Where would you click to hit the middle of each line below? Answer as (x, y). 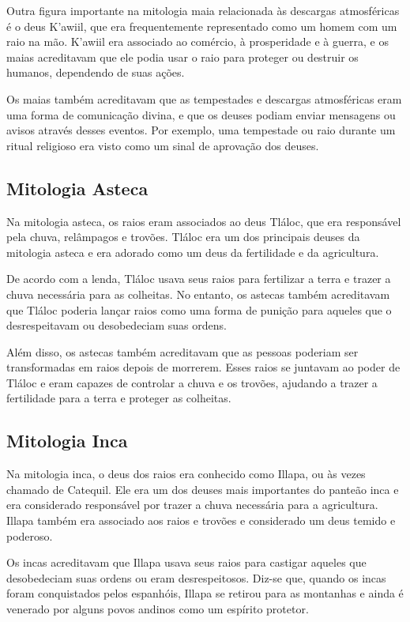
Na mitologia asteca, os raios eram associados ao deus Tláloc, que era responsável (204, 221)
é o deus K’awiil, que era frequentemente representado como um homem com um (202, 26)
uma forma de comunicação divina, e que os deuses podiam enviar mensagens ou (201, 114)
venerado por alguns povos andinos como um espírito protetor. (158, 609)
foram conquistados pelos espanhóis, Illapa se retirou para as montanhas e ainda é (205, 593)
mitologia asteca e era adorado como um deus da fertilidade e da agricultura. (193, 252)
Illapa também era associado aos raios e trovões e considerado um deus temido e (201, 520)
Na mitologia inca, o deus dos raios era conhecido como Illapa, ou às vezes (186, 474)
